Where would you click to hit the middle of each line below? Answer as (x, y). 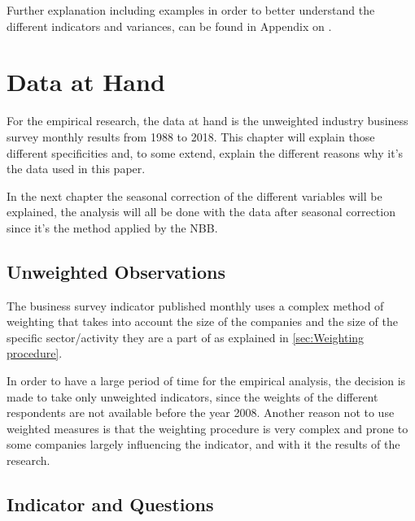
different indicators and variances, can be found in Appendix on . (169, 26)
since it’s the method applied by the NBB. (112, 227)
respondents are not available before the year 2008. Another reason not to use (201, 412)
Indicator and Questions (110, 504)
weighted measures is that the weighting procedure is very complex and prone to (207, 428)
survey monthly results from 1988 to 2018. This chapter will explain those (191, 136)
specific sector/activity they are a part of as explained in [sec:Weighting (186, 337)
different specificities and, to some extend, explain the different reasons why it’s (205, 152)
